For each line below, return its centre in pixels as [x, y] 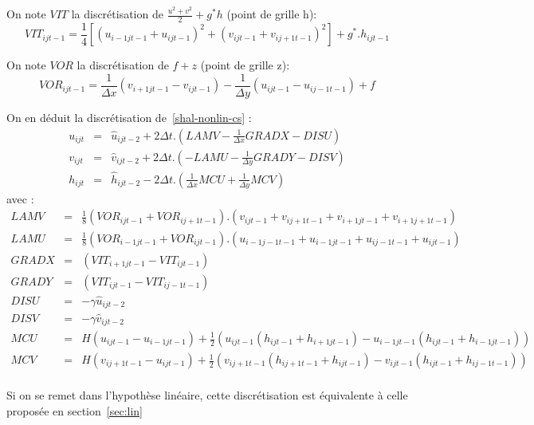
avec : [20, 198]
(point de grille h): [272, 14]
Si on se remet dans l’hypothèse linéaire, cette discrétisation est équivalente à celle [207, 395]
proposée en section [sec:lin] [75, 410]
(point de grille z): [245, 65]
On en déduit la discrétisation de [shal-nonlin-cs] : [129, 117]
